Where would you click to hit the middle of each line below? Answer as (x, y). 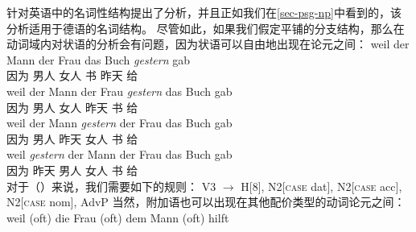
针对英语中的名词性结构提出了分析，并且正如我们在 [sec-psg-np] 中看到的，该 (204, 12)
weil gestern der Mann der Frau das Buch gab (119, 154)
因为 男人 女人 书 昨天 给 (72, 75)
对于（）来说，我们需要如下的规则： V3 (111, 186)
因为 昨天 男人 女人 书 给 (72, 170)
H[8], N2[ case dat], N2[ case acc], (321, 186)
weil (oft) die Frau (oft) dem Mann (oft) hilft (118, 217)
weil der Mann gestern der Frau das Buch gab (119, 123)
